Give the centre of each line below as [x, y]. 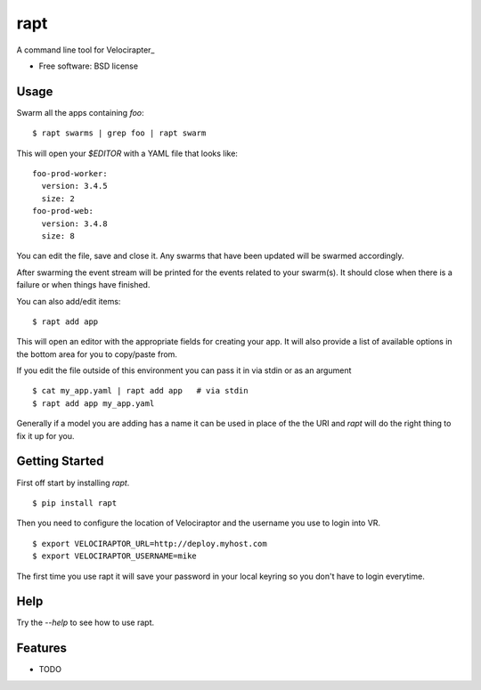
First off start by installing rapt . [73, 483]
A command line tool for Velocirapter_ [86, 50]
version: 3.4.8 [74, 223]
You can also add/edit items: [69, 301]
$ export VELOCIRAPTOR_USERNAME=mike [115, 556]
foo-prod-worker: [70, 174]
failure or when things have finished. [83, 285]
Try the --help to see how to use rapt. [86, 622]
